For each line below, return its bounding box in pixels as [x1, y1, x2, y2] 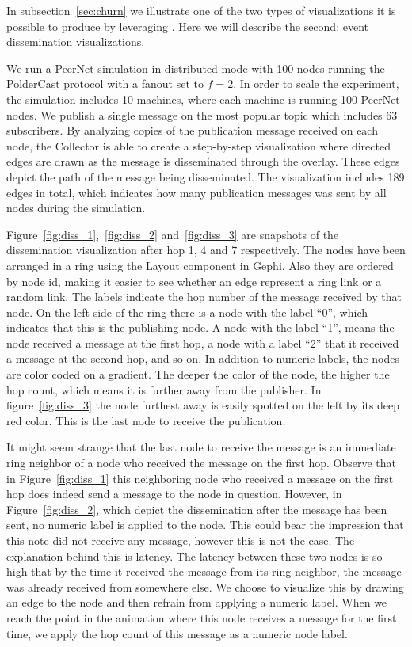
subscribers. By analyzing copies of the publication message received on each [6, 122, 378, 139]
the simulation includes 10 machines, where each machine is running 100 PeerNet [6, 90, 400, 107]
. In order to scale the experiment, [233, 75, 399, 92]
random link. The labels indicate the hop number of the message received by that [6, 288, 402, 305]
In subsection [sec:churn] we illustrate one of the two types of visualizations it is [6, 2, 396, 18]
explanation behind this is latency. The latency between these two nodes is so [6, 547, 383, 564]
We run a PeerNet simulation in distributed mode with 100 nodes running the [6, 59, 385, 76]
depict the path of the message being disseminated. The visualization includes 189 [6, 168, 405, 185]
